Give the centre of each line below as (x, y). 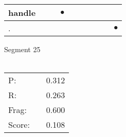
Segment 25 (22, 49)
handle (22, 13)
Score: (19, 125)
